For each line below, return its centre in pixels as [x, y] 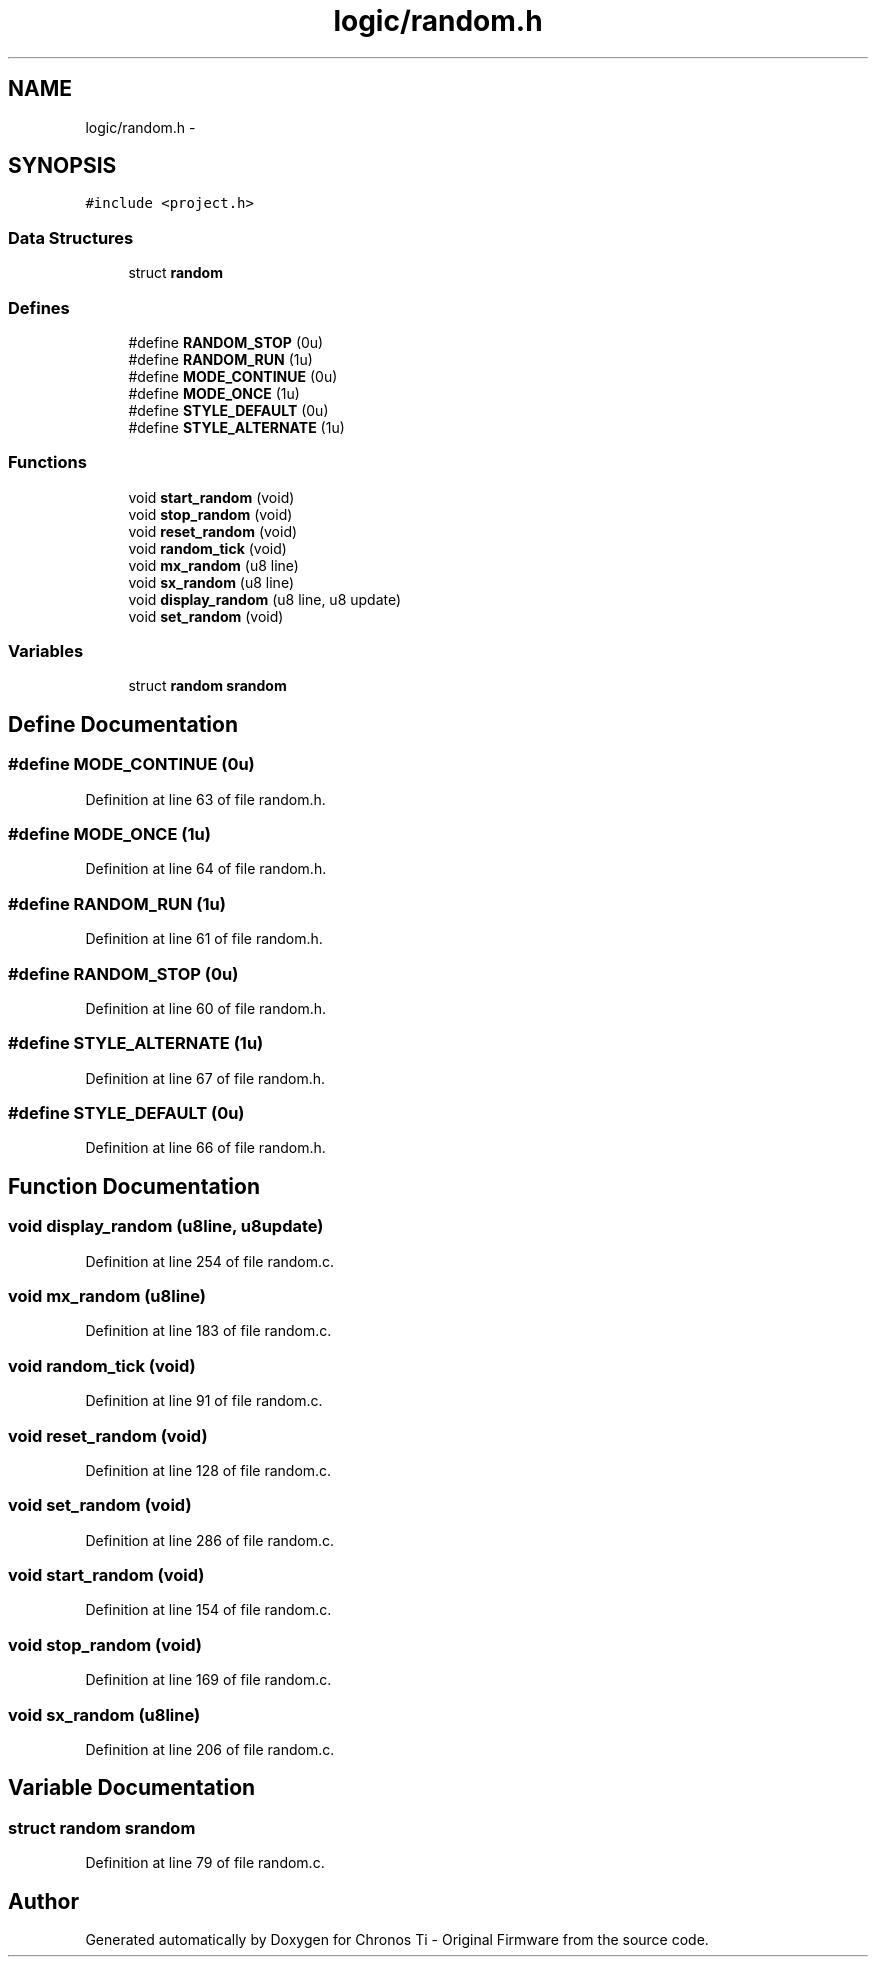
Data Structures [71, 237]
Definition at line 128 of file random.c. [208, 1470]
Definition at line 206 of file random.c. [210, 1749]
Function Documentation [134, 1186]
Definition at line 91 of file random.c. [204, 1401]
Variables [46, 651]
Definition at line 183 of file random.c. [208, 1331]
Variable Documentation [132, 1788]
